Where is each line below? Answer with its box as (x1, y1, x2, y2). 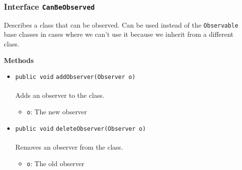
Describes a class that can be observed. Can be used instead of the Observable (4, 19, 239, 30)
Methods (4, 55, 34, 65)
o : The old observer (27, 158, 85, 168)
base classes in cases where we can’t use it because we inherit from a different (4, 29, 234, 39)
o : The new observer (27, 107, 87, 117)
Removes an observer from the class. (15, 141, 123, 152)
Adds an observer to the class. (15, 90, 105, 100)
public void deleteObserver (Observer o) (15, 125, 146, 132)
